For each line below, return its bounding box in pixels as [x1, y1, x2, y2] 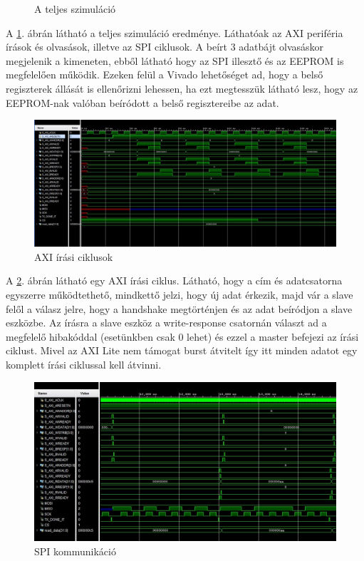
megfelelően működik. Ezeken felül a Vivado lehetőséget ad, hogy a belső [6, 67, 323, 82]
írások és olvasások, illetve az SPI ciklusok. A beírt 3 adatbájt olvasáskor [6, 39, 324, 54]
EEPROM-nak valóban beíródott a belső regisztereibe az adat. [6, 95, 279, 110]
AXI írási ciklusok [34, 249, 113, 264]
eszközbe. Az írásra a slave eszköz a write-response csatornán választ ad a [6, 315, 327, 330]
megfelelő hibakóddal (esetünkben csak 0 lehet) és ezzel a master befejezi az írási [6, 329, 359, 344]
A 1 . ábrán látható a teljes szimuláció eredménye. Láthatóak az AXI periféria [6, 25, 343, 40]
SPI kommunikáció [34, 543, 116, 558]
